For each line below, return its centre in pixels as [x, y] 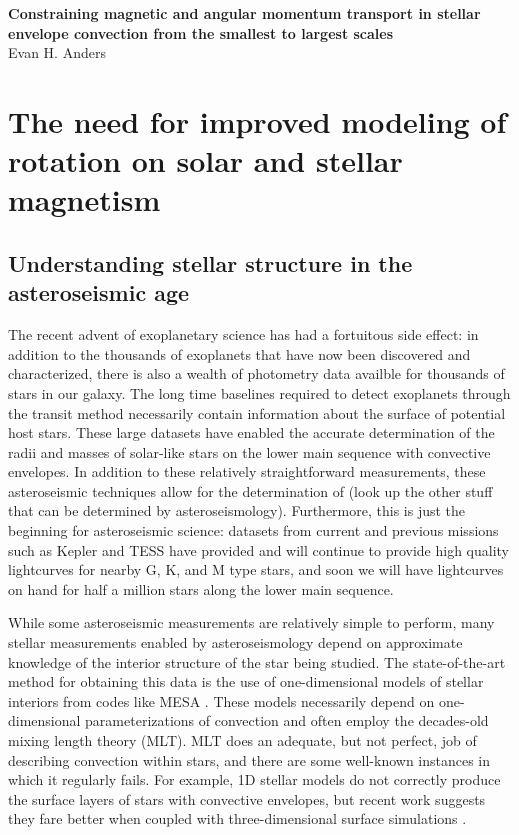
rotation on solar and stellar [205, 160]
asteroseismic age [99, 292]
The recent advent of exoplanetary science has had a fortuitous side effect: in [243, 334]
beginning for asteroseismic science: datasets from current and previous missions [253, 530]
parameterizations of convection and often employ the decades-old [287, 720]
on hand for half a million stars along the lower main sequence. [201, 588]
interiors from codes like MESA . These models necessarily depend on [221, 700]
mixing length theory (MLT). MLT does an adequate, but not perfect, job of [242, 740]
